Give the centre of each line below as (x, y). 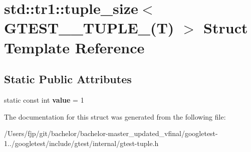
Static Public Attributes (68, 79)
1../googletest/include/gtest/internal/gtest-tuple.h (81, 143)
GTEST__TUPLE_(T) (89, 28)
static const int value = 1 (44, 99)
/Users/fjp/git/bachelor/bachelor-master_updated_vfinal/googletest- (111, 133)
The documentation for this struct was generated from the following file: (115, 116)
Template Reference (74, 47)
